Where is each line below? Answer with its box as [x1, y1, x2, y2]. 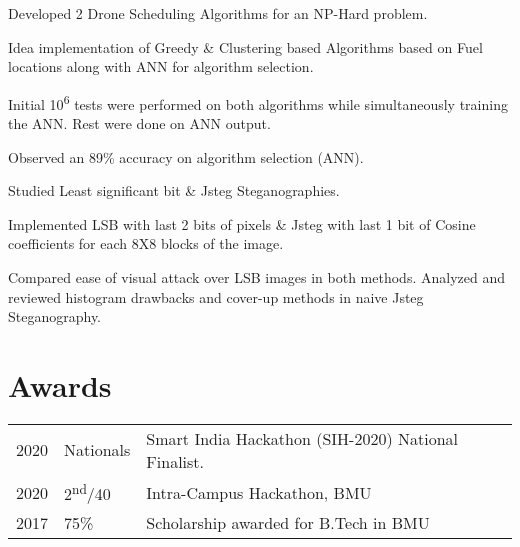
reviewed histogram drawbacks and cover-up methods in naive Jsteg [8, 286, 424, 307]
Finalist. [146, 449, 205, 473]
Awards [8, 364, 112, 405]
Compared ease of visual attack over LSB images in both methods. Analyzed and [8, 267, 505, 287]
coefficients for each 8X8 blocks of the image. [8, 233, 284, 254]
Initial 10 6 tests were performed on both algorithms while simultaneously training [8, 90, 508, 114]
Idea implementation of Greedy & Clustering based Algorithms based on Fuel [8, 36, 483, 57]
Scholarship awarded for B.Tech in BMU [146, 511, 430, 535]
